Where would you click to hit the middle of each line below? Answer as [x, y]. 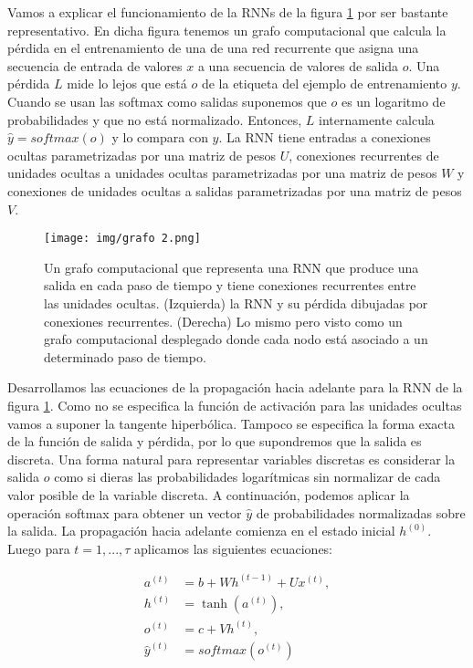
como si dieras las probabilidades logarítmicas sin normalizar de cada [247, 477]
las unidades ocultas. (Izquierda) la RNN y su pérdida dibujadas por [236, 303]
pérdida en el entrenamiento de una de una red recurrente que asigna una [213, 48]
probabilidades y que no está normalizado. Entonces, [155, 119]
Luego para [39, 548]
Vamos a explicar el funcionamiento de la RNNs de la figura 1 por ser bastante [228, 12]
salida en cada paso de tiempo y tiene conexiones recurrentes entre [230, 285]
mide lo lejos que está [127, 83]
